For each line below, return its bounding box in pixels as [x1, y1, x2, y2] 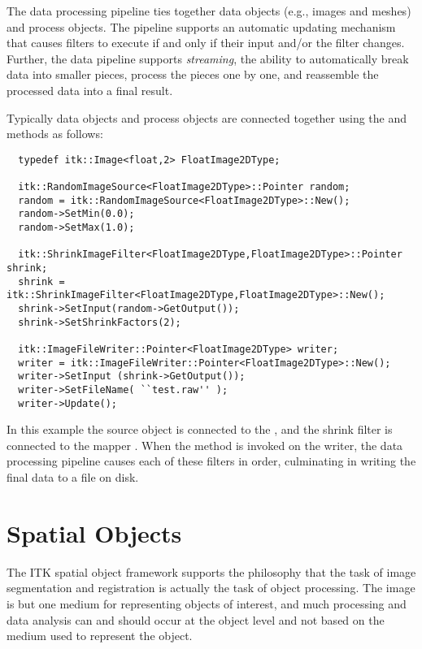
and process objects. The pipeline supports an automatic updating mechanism [7, 18, 396, 35]
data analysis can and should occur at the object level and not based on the [7, 611, 385, 628]
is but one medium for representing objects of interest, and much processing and [7, 595, 407, 612]
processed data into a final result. [7, 81, 173, 98]
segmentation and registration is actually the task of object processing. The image [7, 579, 415, 596]
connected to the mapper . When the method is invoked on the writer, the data [7, 436, 403, 453]
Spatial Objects [7, 516, 182, 549]
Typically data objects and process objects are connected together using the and [7, 109, 407, 126]
